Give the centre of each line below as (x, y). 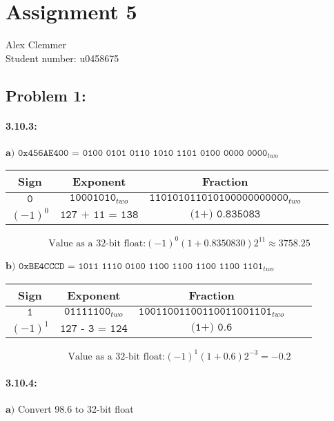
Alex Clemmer (36, 45)
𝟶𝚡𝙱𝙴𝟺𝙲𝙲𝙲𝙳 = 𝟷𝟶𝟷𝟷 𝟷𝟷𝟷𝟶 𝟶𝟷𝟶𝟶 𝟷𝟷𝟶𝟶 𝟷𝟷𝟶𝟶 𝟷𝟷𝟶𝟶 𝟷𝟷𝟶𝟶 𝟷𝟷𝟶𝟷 (141, 266)
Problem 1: (46, 95)
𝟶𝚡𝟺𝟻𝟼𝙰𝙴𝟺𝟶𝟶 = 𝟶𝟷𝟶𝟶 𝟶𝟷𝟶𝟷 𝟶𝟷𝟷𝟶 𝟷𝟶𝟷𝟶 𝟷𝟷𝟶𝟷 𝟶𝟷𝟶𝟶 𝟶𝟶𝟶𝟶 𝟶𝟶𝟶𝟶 (143, 153)
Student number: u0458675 (62, 58)
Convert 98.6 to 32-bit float (76, 408)
